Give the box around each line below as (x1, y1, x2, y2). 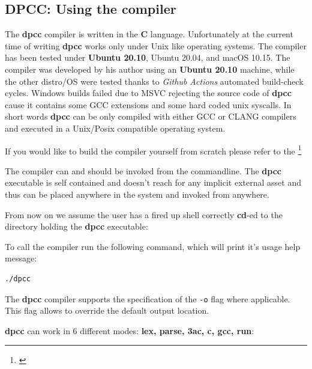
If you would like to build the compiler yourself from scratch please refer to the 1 (5, 142, 302, 157)
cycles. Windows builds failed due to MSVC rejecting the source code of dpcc (5, 87, 292, 99)
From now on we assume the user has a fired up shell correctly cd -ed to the (5, 208, 283, 221)
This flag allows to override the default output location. (5, 304, 209, 317)
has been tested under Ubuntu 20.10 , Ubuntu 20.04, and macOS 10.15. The (5, 51, 290, 64)
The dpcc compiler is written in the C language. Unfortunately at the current (5, 28, 293, 40)
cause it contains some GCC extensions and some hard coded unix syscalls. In (5, 98, 292, 111)
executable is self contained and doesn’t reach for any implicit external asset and (5, 176, 301, 189)
